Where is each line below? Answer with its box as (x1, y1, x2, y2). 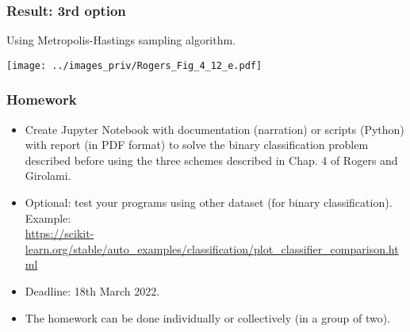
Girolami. (25, 167, 71, 184)
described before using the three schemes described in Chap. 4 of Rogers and (25, 151, 398, 168)
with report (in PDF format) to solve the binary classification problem (25, 136, 369, 153)
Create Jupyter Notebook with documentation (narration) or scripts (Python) (25, 120, 404, 137)
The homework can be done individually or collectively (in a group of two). (25, 309, 390, 326)
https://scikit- (25, 225, 94, 242)
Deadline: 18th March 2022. (25, 283, 160, 300)
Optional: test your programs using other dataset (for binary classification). (25, 194, 393, 211)
